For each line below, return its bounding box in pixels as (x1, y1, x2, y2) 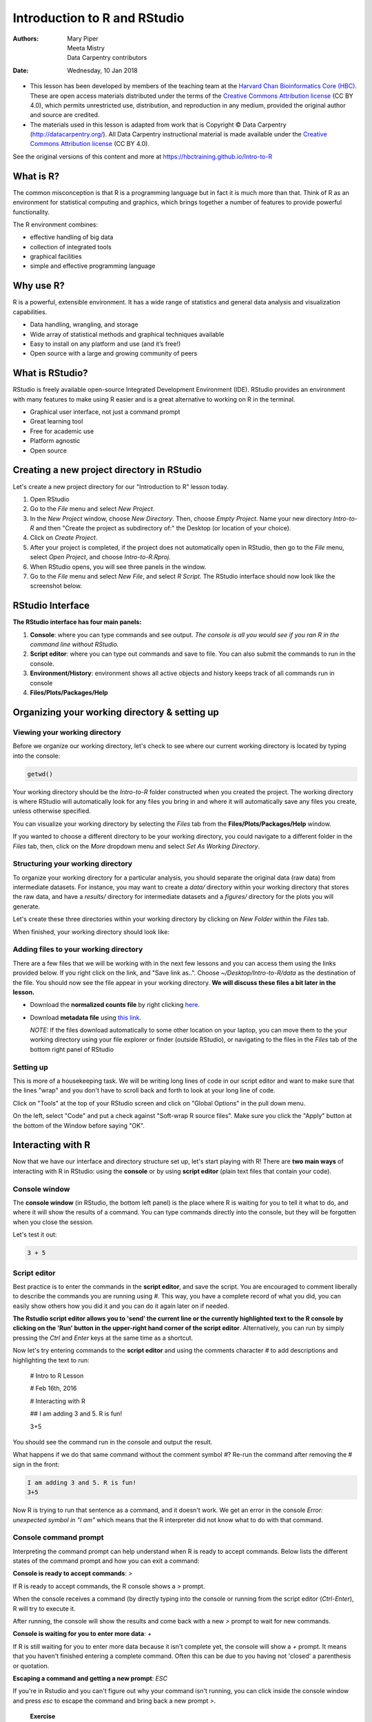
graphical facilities (30, 252, 82, 261)
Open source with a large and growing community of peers (30, 349, 198, 357)
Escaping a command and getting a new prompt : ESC (12, 1674, 168, 1682)
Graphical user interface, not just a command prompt (30, 408, 180, 416)
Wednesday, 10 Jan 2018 (67, 66, 138, 74)
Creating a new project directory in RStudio (12, 464, 203, 476)
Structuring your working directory (12, 859, 133, 869)
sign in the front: (12, 1460, 60, 1469)
